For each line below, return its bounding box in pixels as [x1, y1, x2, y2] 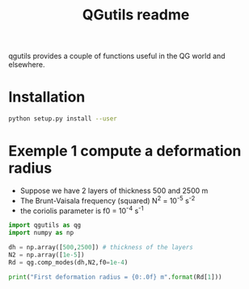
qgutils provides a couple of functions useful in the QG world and [8, 51, 226, 61]
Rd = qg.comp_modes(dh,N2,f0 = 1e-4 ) [8, 258, 129, 266]
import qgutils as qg [8, 221, 82, 229]
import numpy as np [8, 228, 74, 237]
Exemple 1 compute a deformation [8, 142, 242, 161]
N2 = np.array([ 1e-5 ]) [8, 250, 85, 259]
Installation [8, 88, 86, 107]
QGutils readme [82, 6, 190, 24]
